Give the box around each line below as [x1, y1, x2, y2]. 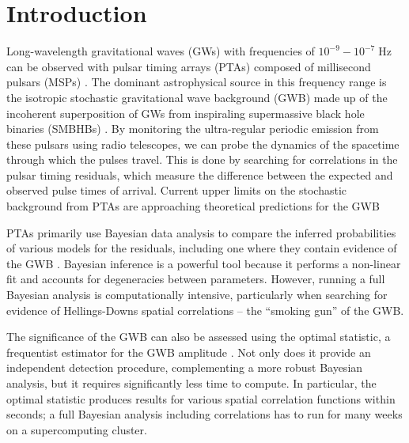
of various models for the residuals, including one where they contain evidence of [6, 240, 397, 256]
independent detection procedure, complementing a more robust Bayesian [6, 359, 363, 376]
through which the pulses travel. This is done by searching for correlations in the [6, 151, 398, 168]
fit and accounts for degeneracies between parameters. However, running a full [6, 271, 385, 287]
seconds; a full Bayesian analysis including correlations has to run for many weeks [6, 406, 403, 422]
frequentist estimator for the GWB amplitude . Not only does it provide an [6, 343, 371, 360]
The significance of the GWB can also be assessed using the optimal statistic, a [6, 328, 391, 345]
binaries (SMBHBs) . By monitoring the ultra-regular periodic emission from [6, 120, 379, 137]
